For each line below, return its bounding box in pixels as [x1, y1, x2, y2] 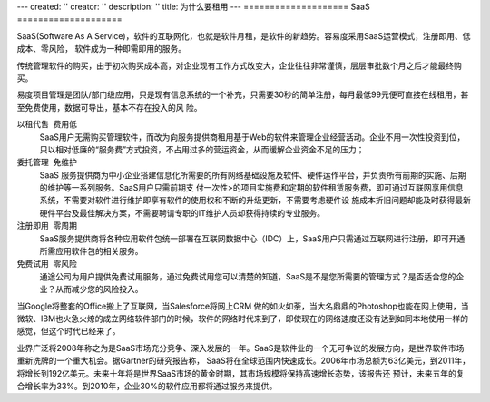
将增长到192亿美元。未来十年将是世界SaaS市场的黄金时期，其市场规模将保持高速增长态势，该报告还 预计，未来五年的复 [16, 368, 465, 378]
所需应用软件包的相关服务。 [39, 246, 143, 257]
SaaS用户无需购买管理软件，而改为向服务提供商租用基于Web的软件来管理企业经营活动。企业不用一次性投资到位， [39, 132, 465, 142]
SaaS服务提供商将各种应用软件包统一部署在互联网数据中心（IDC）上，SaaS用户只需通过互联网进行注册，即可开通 [39, 232, 465, 244]
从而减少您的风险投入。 [54, 284, 143, 295]
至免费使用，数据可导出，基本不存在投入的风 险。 [16, 102, 202, 113]
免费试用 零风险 [16, 259, 77, 270]
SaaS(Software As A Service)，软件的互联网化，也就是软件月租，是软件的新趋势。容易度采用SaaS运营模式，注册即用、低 [16, 30, 471, 41]
